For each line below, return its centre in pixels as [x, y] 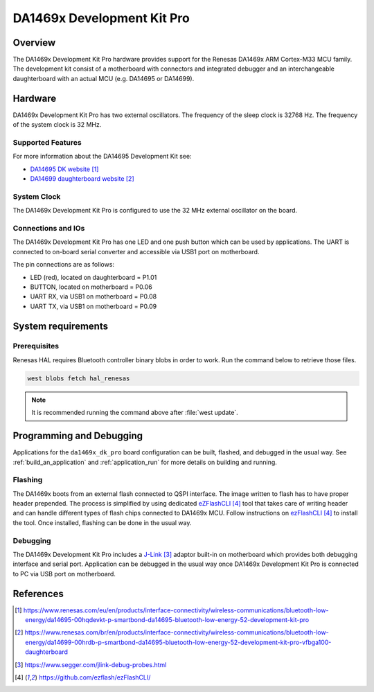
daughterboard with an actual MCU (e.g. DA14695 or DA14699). [104, 78]
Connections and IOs [49, 228]
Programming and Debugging [78, 436]
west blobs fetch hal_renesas [79, 378]
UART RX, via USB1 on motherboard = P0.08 [93, 296]
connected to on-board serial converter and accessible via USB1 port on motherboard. [136, 251]
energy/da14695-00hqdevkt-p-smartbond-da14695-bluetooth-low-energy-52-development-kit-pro [167, 620]
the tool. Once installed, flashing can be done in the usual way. [102, 522]
